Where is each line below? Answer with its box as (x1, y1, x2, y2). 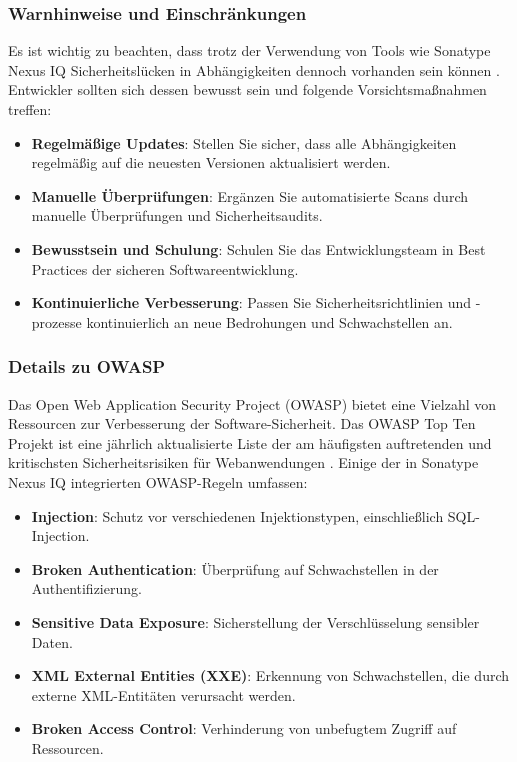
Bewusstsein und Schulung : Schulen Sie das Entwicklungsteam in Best (31, 238, 486, 259)
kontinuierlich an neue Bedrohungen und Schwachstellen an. (86, 311, 453, 332)
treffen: (8, 99, 52, 119)
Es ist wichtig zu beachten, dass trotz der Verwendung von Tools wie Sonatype (8, 40, 491, 61)
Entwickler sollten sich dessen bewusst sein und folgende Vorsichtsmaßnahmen (8, 79, 487, 100)
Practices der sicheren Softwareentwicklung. (31, 258, 299, 279)
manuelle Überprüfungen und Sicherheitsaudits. (31, 205, 323, 226)
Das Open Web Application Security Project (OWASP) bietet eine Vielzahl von (8, 393, 497, 414)
